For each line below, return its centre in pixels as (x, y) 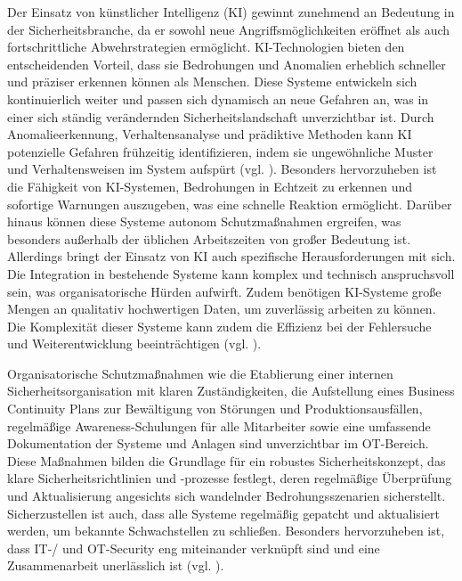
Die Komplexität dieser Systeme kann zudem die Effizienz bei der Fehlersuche (219, 326)
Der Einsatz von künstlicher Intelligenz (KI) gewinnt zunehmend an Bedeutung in (231, 12)
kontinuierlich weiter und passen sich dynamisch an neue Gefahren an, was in (218, 98)
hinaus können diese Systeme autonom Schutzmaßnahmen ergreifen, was (204, 221)
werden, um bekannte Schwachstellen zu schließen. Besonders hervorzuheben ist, (226, 531)
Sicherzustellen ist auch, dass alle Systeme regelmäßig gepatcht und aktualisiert (223, 513)
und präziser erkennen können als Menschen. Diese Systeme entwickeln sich (212, 82)
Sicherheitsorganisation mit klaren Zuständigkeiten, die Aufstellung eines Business (231, 391)
